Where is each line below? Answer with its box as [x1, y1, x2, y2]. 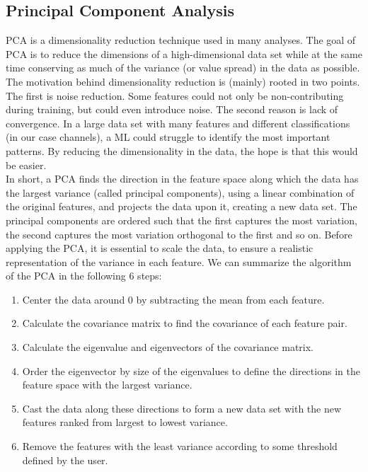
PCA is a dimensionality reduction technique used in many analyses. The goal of [6, 33, 356, 47]
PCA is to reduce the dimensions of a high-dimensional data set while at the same [6, 46, 362, 61]
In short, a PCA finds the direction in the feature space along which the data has [6, 171, 359, 186]
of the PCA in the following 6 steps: [6, 268, 162, 283]
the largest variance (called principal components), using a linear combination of [6, 185, 355, 200]
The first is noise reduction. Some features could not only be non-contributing [6, 88, 344, 103]
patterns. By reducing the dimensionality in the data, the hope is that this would [6, 143, 358, 158]
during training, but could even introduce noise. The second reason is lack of [6, 102, 338, 117]
